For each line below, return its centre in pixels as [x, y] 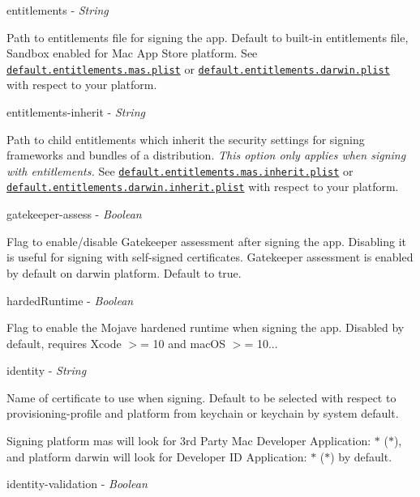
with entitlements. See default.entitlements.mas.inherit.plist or [180, 170]
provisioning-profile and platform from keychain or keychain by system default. [203, 413]
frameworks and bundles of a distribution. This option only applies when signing [206, 155]
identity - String [47, 370]
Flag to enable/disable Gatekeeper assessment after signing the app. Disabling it [207, 241]
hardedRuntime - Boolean [70, 300]
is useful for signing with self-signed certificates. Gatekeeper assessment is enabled [210, 257]
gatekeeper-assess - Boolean [74, 214]
